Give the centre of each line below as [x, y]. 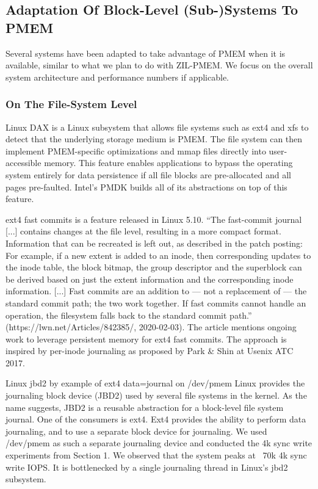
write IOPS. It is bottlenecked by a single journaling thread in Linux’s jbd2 [147, 467]
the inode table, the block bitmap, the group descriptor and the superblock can [154, 267]
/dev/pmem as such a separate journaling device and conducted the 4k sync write [159, 443]
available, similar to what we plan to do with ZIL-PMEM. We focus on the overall [159, 65]
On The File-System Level [71, 104]
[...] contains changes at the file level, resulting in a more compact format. [143, 231]
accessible [23, 163]
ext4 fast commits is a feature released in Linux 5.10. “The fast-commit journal [154, 219]
